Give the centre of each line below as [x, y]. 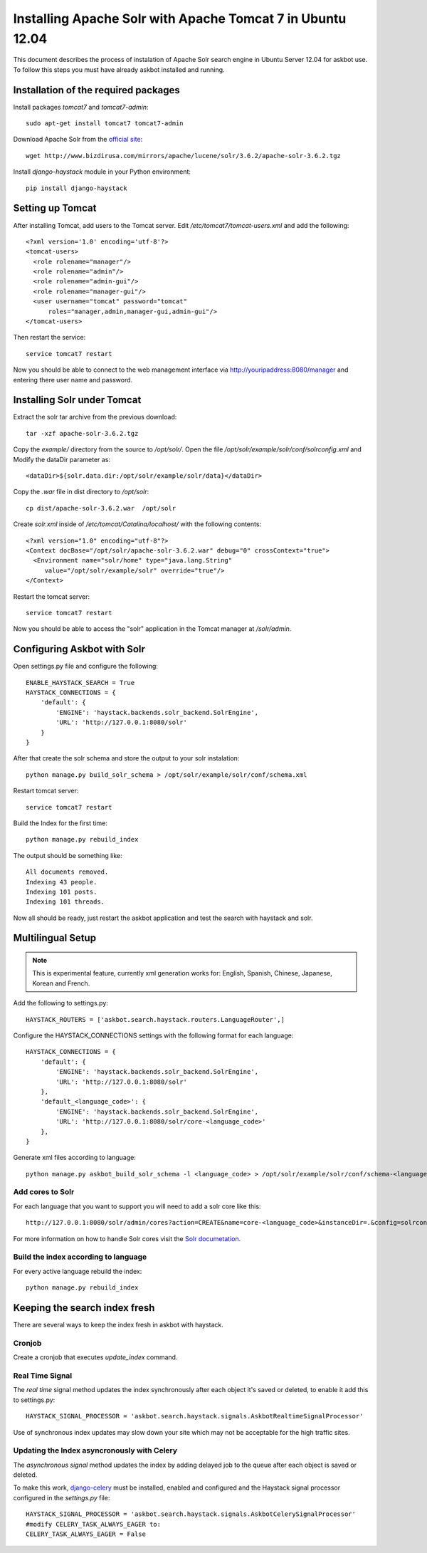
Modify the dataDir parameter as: [62, 459]
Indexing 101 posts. [62, 891]
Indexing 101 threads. [65, 902]
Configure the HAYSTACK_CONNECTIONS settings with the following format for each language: [153, 1035]
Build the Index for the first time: [60, 823]
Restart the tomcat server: [52, 596]
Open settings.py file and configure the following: [85, 666]
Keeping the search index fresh [84, 1308]
